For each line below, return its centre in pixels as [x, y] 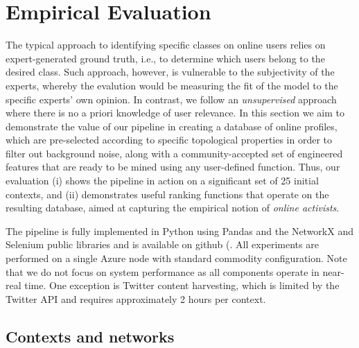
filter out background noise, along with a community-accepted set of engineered [174, 153]
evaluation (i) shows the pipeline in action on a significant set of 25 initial [162, 181]
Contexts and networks [90, 336]
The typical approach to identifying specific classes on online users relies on [166, 45]
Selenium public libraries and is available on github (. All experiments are [162, 244]
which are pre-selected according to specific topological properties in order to [169, 140]
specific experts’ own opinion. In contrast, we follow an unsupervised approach [171, 99]
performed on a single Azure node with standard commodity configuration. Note [176, 258]
